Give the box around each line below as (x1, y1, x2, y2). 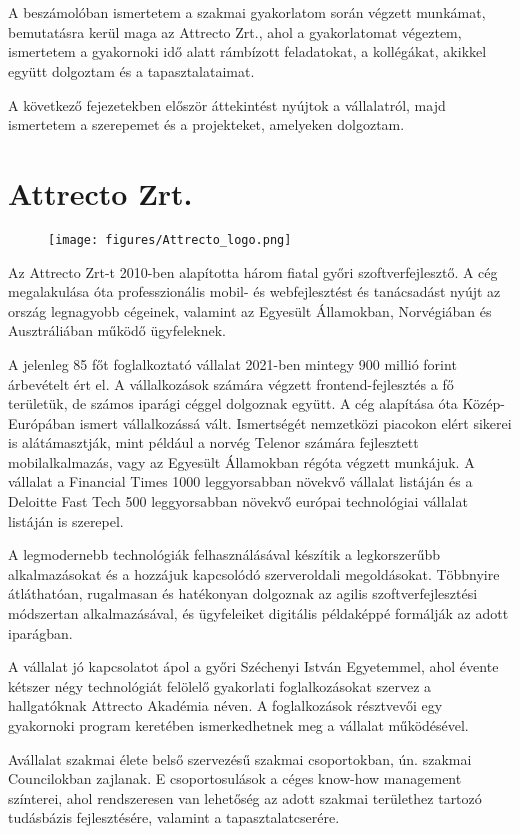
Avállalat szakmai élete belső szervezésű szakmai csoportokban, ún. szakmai (8, 748, 472, 769)
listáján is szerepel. (8, 510, 124, 531)
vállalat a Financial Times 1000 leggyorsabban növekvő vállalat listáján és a (8, 471, 473, 492)
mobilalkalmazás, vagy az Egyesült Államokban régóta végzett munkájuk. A (8, 451, 475, 472)
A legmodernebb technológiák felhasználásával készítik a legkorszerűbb (8, 544, 441, 565)
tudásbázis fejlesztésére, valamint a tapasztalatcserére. (8, 807, 340, 828)
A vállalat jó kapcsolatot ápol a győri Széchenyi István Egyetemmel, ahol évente (8, 656, 499, 677)
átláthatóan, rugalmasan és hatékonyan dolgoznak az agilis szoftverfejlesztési (8, 583, 478, 604)
